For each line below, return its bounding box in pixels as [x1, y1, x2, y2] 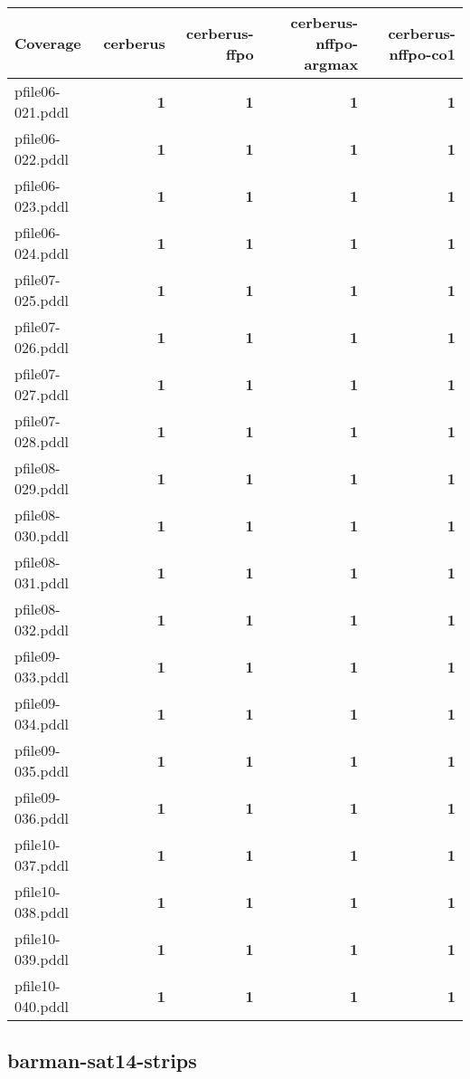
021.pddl [14, 101, 70, 122]
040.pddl [14, 996, 70, 1017]
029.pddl [14, 478, 70, 499]
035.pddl [14, 760, 70, 781]
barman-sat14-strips [7, 1046, 197, 1074]
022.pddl [14, 148, 70, 169]
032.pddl [14, 619, 70, 640]
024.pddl [14, 243, 70, 263]
